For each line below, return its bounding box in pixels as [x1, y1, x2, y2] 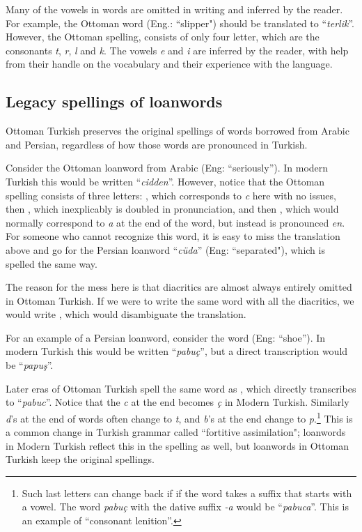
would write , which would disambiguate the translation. [6, 307, 246, 321]
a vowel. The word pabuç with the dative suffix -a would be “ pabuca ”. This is [22, 499, 349, 514]
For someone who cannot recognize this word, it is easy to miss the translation [6, 229, 340, 243]
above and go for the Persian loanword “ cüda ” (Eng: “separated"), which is [6, 242, 325, 257]
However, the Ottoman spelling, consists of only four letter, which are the [6, 29, 320, 44]
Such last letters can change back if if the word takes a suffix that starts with [22, 485, 352, 500]
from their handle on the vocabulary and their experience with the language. [6, 56, 333, 71]
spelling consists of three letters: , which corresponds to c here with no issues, [6, 188, 336, 202]
